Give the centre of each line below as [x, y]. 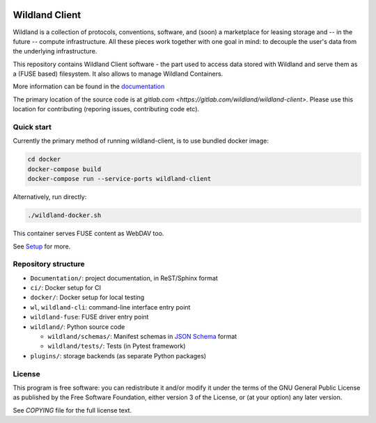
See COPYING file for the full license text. [72, 410]
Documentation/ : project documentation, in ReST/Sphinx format [124, 278]
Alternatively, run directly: [50, 197]
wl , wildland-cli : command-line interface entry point [110, 307]
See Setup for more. [42, 246]
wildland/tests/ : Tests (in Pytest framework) [117, 346]
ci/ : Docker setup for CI [65, 288]
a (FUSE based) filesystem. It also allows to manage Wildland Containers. [118, 74]
